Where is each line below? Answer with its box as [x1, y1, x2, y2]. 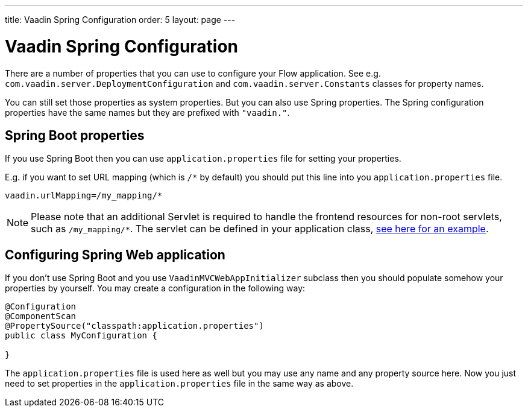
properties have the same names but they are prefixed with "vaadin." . [5, 107, 290, 118]
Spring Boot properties [5, 127, 145, 143]
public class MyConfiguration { [5, 331, 157, 341]
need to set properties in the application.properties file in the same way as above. [5, 378, 354, 389]
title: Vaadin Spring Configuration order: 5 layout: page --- [5, 14, 236, 25]
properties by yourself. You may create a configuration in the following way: [5, 283, 306, 294]
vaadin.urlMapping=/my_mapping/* [5, 191, 163, 201]
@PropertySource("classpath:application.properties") [5, 321, 264, 331]
